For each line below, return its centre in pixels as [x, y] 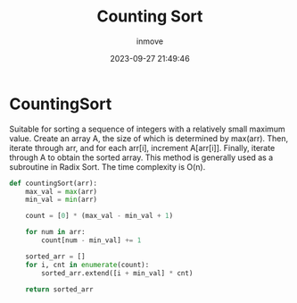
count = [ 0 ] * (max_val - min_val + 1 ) [99, 216]
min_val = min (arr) [62, 200]
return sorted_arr [59, 289]
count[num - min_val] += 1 [91, 240]
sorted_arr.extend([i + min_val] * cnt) [117, 273]
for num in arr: [56, 232]
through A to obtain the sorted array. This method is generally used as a [141, 157]
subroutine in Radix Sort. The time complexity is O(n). [107, 166]
